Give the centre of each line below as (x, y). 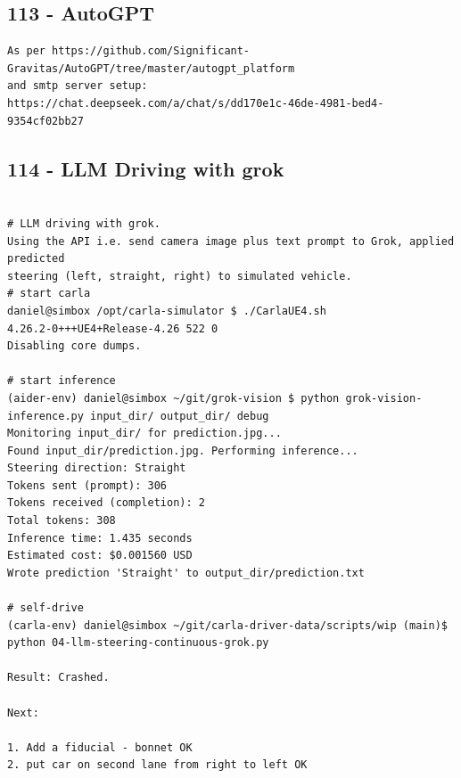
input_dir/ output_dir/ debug (180, 416)
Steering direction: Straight (97, 468)
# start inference (62, 381)
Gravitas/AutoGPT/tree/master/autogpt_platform (151, 68)
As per (26, 51)
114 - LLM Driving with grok (146, 168)
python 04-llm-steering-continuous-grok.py (138, 643)
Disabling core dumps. (74, 346)
